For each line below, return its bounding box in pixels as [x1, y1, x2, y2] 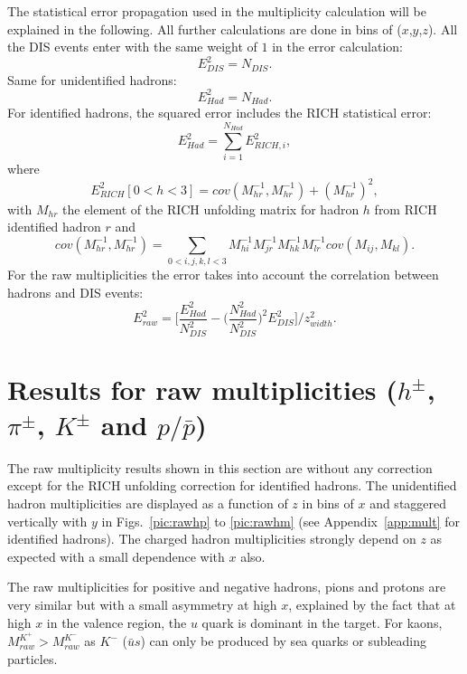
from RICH [374, 199, 437, 218]
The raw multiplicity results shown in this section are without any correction [7, 458, 433, 477]
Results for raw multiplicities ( [7, 370, 397, 407]
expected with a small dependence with [7, 546, 225, 565]
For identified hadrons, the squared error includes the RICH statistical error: [7, 103, 432, 122]
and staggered [369, 494, 447, 513]
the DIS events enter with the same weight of [7, 37, 257, 56]
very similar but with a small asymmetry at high [7, 595, 277, 614]
